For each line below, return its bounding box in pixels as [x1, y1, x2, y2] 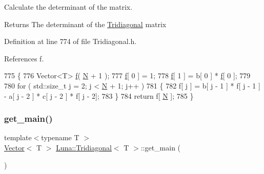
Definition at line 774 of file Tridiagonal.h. [4, 36, 137, 47]
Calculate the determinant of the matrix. [4, 2, 133, 12]
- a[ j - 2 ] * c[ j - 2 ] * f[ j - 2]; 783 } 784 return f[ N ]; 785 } [4, 90, 194, 101]
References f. [4, 53, 44, 63]
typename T [41, 132, 79, 143]
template [4, 132, 32, 143]
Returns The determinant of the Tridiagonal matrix [4, 18, 167, 29]
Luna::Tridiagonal [56, 142, 112, 153]
